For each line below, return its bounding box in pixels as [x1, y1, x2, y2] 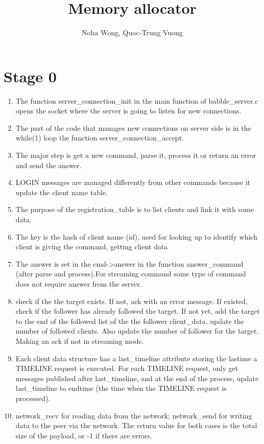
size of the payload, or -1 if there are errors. [15, 430, 152, 440]
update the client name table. [15, 186, 108, 197]
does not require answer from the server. [15, 278, 142, 289]
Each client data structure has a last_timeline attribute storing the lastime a [15, 353, 257, 363]
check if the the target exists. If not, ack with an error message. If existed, [15, 295, 248, 306]
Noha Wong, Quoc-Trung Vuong [81, 27, 183, 38]
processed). [15, 392, 51, 403]
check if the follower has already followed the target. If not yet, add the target [15, 306, 260, 316]
